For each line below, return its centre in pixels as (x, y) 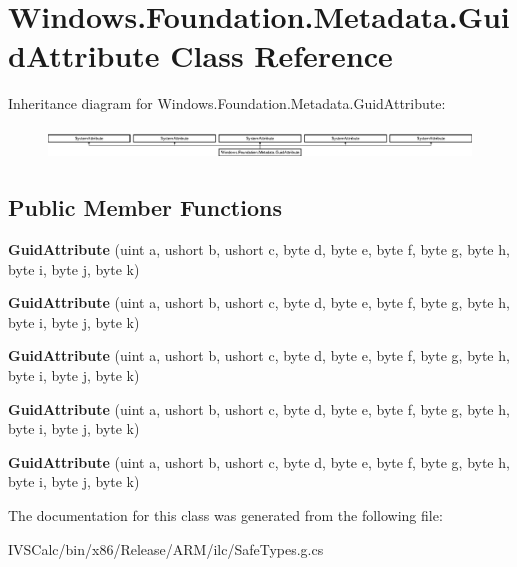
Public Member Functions (145, 207)
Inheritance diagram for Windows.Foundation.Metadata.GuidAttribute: (227, 103)
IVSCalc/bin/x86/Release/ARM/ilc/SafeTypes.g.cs (166, 548)
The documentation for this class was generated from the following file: (225, 514)
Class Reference (281, 55)
